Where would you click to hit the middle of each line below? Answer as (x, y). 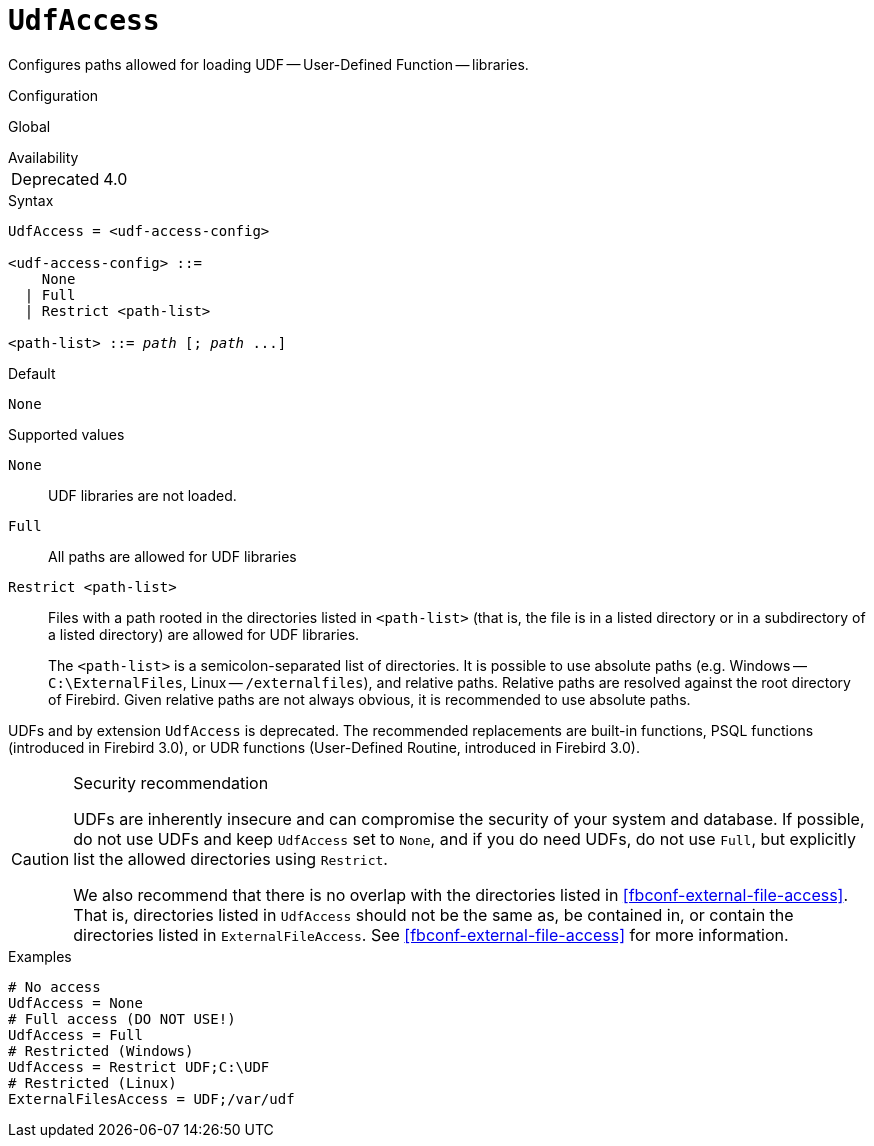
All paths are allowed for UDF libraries (172, 556)
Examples (40, 956)
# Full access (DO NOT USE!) (122, 1018)
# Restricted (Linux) (92, 1082)
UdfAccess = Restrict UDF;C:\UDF (139, 1066)
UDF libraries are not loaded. (142, 495)
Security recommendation (171, 782)
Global (29, 126)
